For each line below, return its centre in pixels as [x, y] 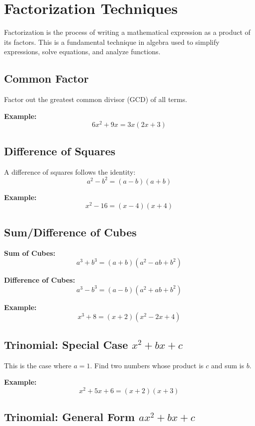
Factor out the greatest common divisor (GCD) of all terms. [96, 99]
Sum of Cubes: [30, 253]
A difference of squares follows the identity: [70, 171]
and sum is [227, 365]
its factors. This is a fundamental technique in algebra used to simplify [112, 42]
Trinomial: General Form [70, 417]
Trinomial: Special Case [66, 344]
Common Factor [46, 78]
